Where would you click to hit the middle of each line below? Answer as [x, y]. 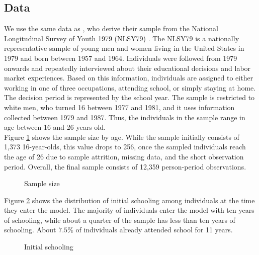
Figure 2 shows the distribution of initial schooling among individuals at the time [129, 200]
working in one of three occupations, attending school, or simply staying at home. [130, 87]
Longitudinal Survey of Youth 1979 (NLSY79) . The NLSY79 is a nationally [122, 38]
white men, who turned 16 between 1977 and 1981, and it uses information [119, 107]
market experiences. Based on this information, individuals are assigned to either [129, 78]
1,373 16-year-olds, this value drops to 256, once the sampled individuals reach [125, 147]
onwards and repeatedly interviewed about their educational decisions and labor [127, 68]
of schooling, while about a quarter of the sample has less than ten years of [120, 220]
